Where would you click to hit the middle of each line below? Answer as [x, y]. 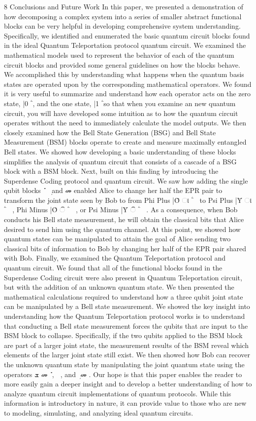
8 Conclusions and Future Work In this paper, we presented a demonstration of [124, 6]
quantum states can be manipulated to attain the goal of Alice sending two [117, 239]
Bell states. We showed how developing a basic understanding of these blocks [120, 151]
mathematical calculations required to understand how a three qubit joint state [124, 296]
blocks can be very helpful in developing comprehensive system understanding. [122, 26]
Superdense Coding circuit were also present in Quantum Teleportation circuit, [123, 277]
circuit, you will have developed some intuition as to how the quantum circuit [121, 113]
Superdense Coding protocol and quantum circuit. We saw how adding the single [126, 180]
